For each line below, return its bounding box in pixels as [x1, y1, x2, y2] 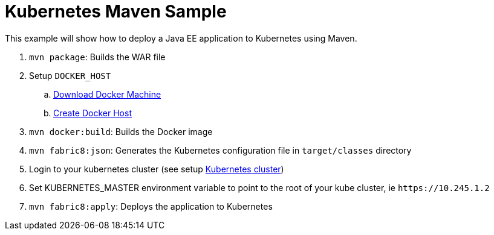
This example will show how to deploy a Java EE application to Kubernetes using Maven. [5, 33, 357, 43]
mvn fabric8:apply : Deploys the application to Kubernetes [29, 201, 273, 211]
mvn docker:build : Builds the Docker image [29, 126, 213, 137]
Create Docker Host [53, 107, 132, 118]
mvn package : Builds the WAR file [29, 51, 166, 62]
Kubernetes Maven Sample [5, 1, 227, 22]
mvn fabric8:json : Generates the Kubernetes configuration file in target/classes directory [29, 145, 412, 155]
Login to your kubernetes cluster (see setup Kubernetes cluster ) [29, 163, 284, 174]
